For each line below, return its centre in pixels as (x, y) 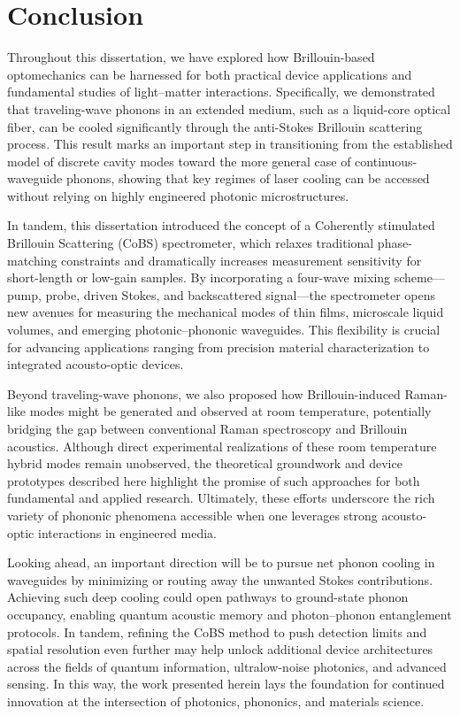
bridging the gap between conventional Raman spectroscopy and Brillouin (207, 428)
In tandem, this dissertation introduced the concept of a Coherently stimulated (221, 225)
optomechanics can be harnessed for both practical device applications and (210, 74)
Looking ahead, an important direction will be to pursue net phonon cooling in (221, 562)
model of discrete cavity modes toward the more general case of (179, 161)
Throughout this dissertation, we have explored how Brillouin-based (191, 57)
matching (32, 260)
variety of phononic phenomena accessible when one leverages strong (192, 515)
